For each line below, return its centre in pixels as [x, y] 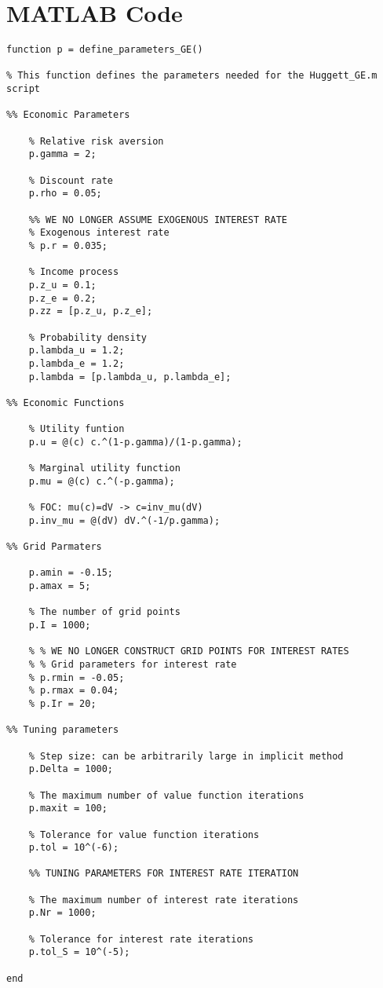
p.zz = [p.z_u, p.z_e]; [91, 311]
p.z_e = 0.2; [62, 298]
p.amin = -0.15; [71, 573]
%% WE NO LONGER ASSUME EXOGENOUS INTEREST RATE [158, 220]
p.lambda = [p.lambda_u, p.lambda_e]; [130, 377]
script [23, 89]
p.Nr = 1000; [62, 913]
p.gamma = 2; [62, 154]
